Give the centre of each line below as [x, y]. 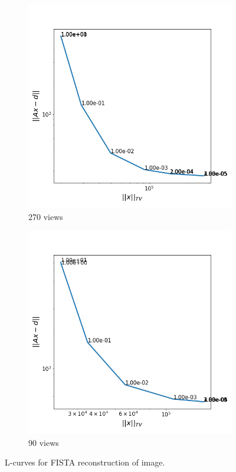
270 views [46, 216]
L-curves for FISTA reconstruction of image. [85, 462]
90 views [44, 442]
